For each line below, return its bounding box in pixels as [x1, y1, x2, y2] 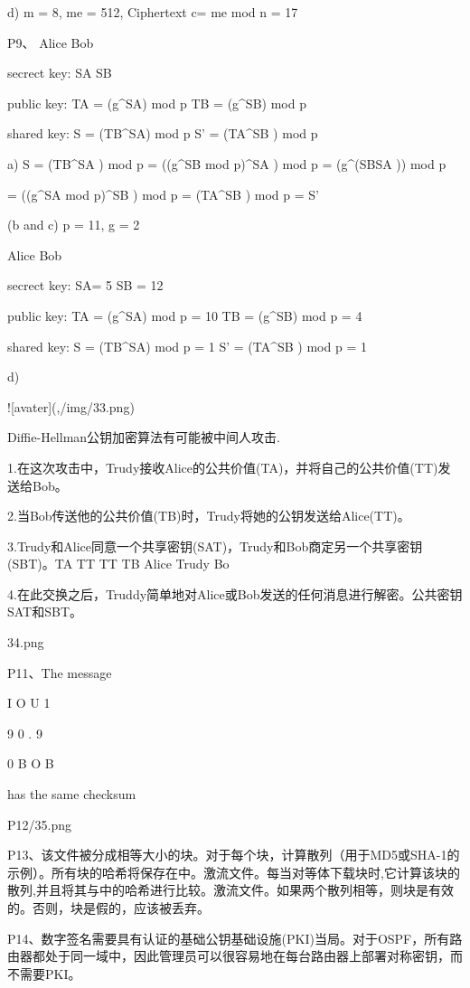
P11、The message [7, 663, 112, 682]
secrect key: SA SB [7, 63, 112, 82]
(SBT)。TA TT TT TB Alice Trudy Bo [7, 554, 230, 573]
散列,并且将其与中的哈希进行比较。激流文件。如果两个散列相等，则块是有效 [7, 880, 454, 899]
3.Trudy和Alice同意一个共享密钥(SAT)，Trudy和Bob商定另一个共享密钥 [7, 536, 423, 555]
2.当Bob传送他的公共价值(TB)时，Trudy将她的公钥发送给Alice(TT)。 [7, 506, 410, 525]
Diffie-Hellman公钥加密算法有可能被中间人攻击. [7, 428, 280, 447]
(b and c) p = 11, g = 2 [7, 215, 140, 234]
